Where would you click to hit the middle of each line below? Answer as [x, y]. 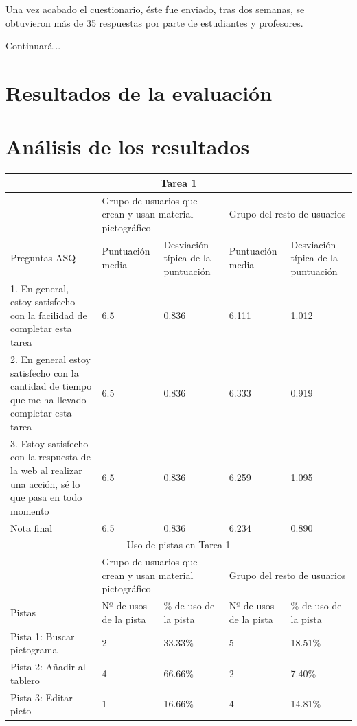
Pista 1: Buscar [43, 636]
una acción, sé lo [45, 483]
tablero [25, 680]
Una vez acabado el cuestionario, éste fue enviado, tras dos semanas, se [155, 9]
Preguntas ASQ [43, 258]
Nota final [32, 527]
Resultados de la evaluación [139, 92]
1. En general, [40, 288]
